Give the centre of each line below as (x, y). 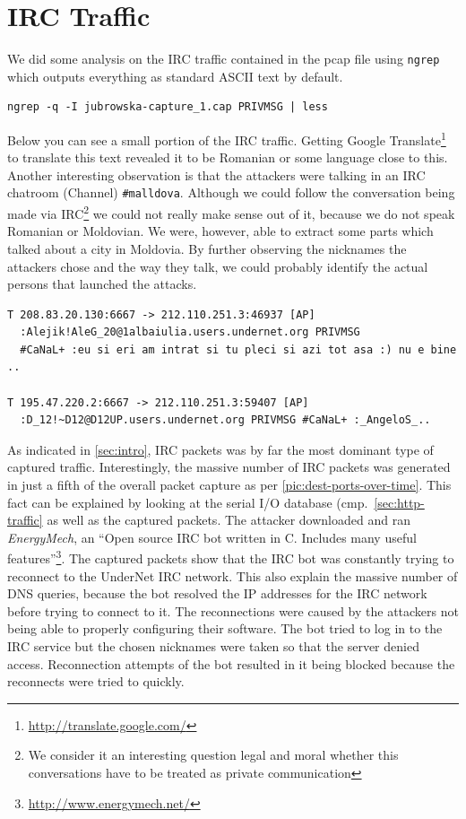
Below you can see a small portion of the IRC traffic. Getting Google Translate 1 (227, 138)
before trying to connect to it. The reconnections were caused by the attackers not (233, 610)
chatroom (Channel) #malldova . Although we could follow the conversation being (231, 192)
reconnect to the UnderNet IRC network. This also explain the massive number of (233, 575)
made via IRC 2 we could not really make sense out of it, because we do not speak (231, 212)
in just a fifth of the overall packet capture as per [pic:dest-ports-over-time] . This (229, 485)
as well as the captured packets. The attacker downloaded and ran (229, 520)
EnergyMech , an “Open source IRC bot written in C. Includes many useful (212, 537)
